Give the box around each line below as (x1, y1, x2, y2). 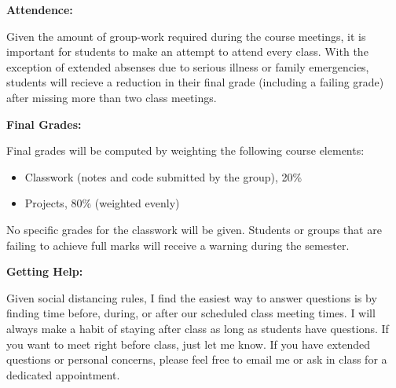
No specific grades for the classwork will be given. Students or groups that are (6, 221, 382, 237)
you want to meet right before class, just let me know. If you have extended (6, 335, 371, 352)
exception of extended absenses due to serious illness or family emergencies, (6, 58, 369, 75)
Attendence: (6, 2, 73, 17)
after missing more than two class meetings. (6, 89, 217, 105)
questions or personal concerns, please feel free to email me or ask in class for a (6, 351, 387, 368)
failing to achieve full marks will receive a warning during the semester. (6, 236, 350, 253)
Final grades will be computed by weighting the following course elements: (6, 142, 365, 159)
